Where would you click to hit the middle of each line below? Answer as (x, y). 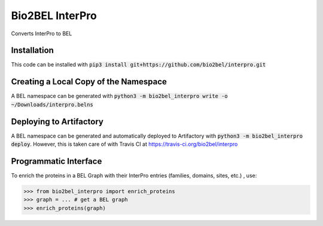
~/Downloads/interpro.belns (52, 104)
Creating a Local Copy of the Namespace (89, 82)
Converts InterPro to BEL (42, 33)
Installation (32, 51)
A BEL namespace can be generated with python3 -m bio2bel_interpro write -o (120, 96)
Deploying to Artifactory (57, 122)
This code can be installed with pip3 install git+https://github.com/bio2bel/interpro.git (138, 65)
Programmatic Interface (57, 161)
